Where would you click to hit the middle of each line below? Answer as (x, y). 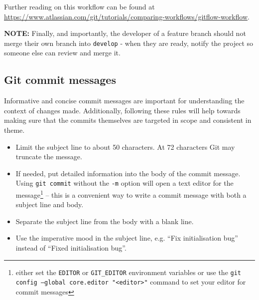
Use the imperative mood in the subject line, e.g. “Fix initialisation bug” (127, 238)
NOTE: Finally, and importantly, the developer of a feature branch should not (125, 33)
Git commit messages (60, 80)
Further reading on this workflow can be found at (79, 6)
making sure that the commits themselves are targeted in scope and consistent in (128, 120)
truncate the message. (49, 156)
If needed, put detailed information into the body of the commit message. (128, 173)
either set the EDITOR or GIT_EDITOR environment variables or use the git (128, 272)
